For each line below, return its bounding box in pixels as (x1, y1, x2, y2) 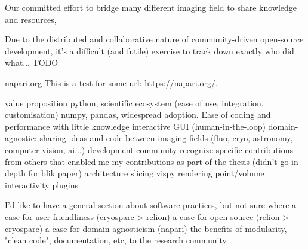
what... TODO (5, 56, 58, 69)
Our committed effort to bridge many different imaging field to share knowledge (5, 1, 297, 13)
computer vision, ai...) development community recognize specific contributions (5, 143, 293, 156)
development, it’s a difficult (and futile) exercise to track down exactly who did (5, 44, 294, 57)
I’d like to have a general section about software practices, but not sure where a (5, 199, 297, 211)
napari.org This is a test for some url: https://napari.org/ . (5, 76, 218, 89)
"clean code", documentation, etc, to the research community (5, 234, 227, 246)
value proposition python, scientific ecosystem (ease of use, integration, (5, 96, 264, 109)
